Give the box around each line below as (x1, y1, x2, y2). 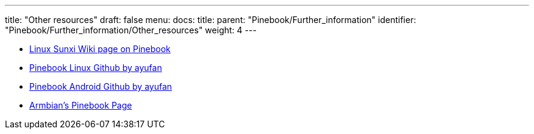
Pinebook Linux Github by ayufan (29, 62, 162, 73)
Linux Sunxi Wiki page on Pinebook (29, 44, 171, 54)
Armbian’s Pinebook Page (29, 100, 132, 110)
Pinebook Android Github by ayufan (29, 81, 173, 92)
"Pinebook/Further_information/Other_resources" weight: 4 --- (5, 25, 257, 35)
